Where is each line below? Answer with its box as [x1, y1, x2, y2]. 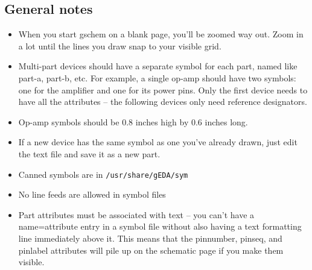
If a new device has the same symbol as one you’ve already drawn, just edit [18, 136, 298, 148]
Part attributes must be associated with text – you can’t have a [18, 208, 255, 221]
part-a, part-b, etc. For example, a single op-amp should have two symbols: [18, 71, 296, 84]
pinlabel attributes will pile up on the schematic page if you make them [18, 243, 284, 256]
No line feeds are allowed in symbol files [18, 188, 166, 201]
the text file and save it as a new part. [18, 147, 161, 160]
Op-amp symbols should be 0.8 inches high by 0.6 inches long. [18, 115, 248, 128]
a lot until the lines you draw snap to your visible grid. [18, 39, 221, 52]
